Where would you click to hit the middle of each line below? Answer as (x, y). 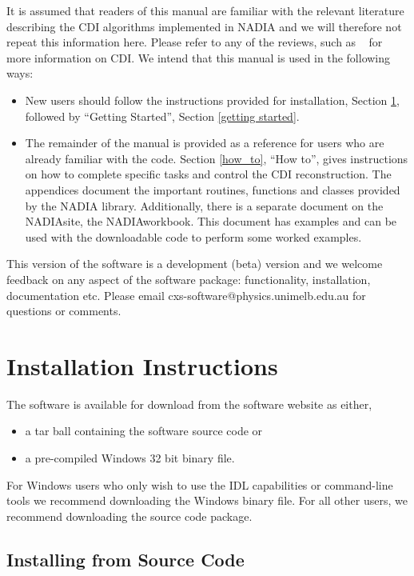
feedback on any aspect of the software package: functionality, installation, (189, 279)
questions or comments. (64, 311)
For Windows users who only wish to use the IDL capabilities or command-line (200, 484)
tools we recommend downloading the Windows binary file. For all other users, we (207, 500)
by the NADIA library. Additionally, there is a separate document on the (204, 205)
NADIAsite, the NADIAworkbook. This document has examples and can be (211, 221)
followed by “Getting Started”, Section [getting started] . (162, 116)
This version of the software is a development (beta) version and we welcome (195, 264)
